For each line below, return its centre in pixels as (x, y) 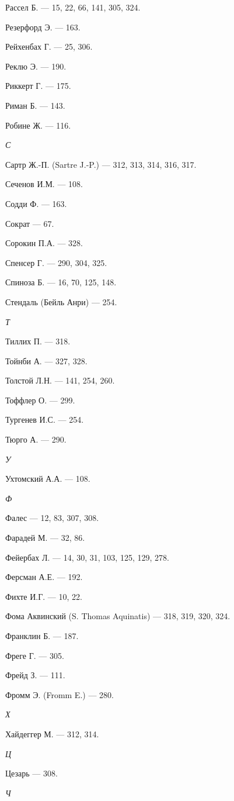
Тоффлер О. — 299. (40, 400)
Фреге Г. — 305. (35, 655)
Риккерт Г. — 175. (38, 86)
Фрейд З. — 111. (35, 675)
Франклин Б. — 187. (42, 636)
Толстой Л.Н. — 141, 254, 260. (60, 380)
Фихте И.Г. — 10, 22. (44, 596)
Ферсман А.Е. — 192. (44, 577)
